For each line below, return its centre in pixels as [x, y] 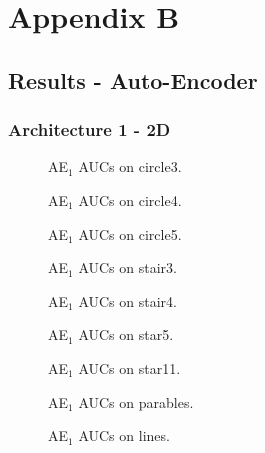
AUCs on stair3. [127, 267]
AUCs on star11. [129, 367]
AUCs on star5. [126, 334]
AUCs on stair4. [127, 300]
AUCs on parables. [136, 401]
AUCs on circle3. [130, 166]
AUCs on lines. [124, 435]
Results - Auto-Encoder [133, 79]
